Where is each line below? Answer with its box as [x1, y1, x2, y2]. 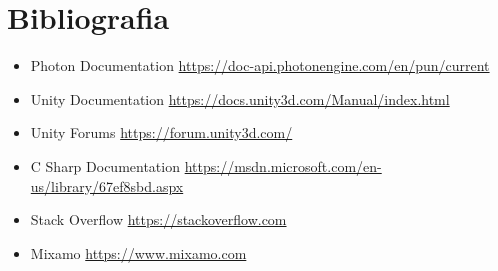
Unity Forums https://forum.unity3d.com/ [30, 122, 293, 143]
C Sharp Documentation [30, 155, 180, 176]
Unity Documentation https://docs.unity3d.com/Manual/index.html [30, 88, 450, 109]
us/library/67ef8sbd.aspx [30, 175, 184, 196]
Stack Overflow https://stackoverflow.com [30, 209, 287, 230]
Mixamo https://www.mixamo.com [30, 242, 247, 263]
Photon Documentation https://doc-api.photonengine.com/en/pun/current [30, 55, 490, 76]
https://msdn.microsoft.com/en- [184, 155, 382, 176]
